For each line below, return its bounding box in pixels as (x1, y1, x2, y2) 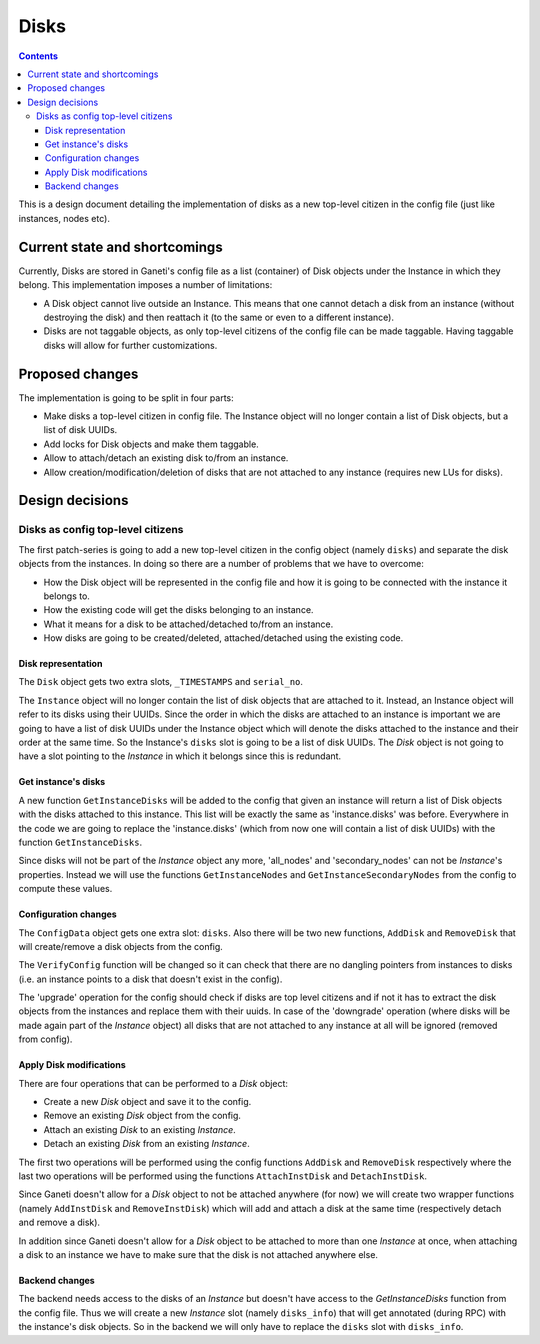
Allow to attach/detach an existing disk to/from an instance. (43, 452, 289, 464)
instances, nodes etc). (18, 212, 110, 224)
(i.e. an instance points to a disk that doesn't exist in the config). (18, 973, 283, 985)
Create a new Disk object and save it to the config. (43, 1096, 252, 1108)
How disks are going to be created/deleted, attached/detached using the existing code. (43, 632, 404, 644)
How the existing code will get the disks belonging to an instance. (43, 604, 314, 616)
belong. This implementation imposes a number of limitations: (18, 279, 273, 291)
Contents (18, 50, 59, 62)
